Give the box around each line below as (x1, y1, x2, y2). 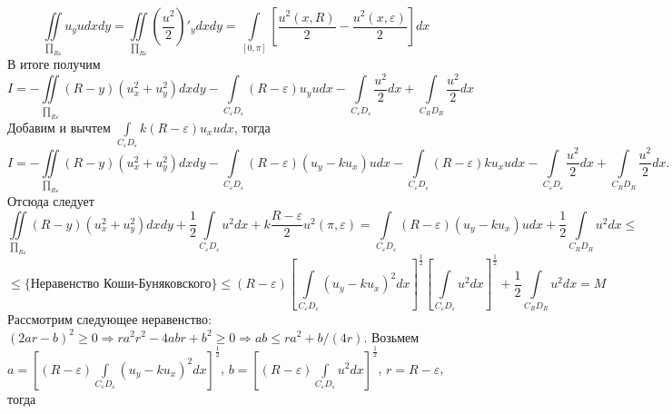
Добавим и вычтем (7, 117, 111, 136)
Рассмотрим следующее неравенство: (7, 309, 212, 328)
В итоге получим (7, 54, 101, 74)
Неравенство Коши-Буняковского (30, 278, 212, 291)
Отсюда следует (7, 192, 94, 211)
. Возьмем (363, 327, 420, 346)
